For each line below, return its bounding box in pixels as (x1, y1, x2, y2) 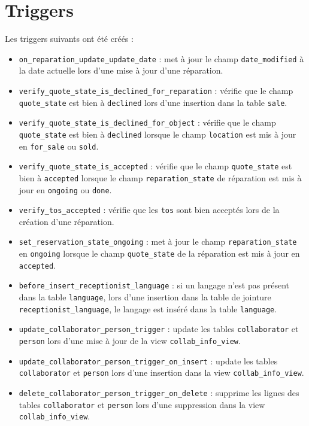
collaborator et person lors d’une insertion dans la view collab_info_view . (19, 366, 304, 379)
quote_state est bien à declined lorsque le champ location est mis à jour (19, 127, 296, 140)
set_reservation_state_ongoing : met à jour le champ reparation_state (19, 235, 297, 248)
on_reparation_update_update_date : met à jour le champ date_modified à (19, 52, 304, 65)
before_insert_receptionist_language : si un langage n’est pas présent (19, 279, 289, 291)
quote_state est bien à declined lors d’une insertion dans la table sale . (19, 96, 287, 108)
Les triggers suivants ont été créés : (5, 32, 134, 45)
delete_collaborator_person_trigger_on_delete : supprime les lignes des (19, 387, 299, 399)
